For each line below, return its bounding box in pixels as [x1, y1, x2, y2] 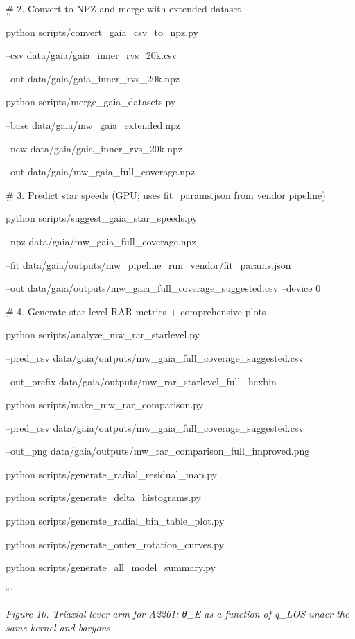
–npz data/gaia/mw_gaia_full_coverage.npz [6, 234, 196, 248]
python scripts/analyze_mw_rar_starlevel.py [6, 327, 200, 342]
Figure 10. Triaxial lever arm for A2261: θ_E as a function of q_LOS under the [6, 606, 349, 621]
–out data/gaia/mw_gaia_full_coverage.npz [6, 164, 196, 179]
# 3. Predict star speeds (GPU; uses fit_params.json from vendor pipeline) [6, 187, 326, 202]
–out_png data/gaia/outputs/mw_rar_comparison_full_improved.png [6, 444, 310, 458]
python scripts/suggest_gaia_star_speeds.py [6, 211, 198, 225]
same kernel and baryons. [6, 620, 114, 635]
